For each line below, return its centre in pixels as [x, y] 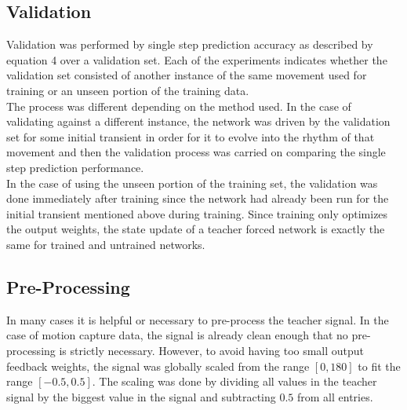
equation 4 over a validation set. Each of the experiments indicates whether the [197, 59]
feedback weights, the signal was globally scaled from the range [158, 366]
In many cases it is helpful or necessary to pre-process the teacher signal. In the [198, 319]
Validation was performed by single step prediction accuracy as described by [190, 44]
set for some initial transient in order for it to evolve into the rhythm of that [191, 136]
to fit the [379, 366]
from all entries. [335, 396]
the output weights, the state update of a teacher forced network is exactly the [196, 229]
